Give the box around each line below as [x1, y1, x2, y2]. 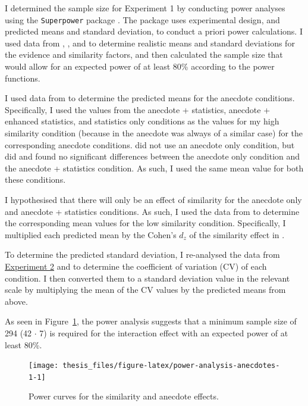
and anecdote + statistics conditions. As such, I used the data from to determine [5, 205, 300, 217]
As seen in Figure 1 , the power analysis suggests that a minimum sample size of [5, 315, 297, 327]
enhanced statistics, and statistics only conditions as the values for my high [5, 115, 279, 127]
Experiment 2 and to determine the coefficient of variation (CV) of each [5, 260, 267, 272]
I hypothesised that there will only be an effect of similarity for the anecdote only [5, 193, 302, 205]
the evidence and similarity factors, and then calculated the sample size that [5, 48, 283, 61]
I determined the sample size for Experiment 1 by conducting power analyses [5, 2, 285, 14]
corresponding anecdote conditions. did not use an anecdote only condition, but [5, 138, 295, 151]
